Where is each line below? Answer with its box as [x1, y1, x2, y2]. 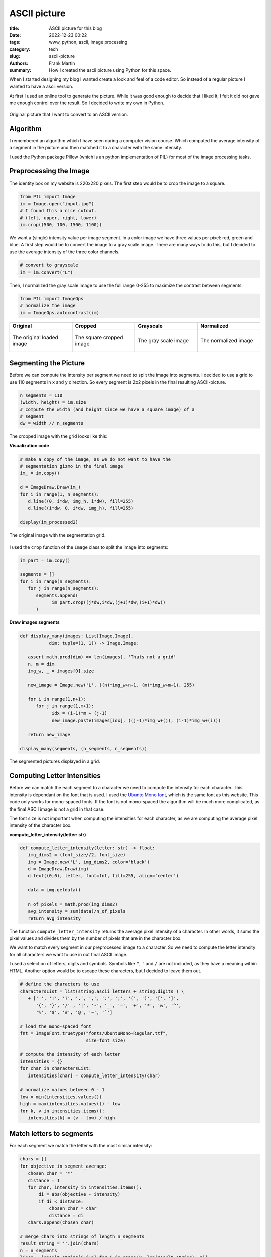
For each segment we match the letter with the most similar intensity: [9, 1143, 153, 1149]
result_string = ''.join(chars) [20, 1241, 100, 1246]
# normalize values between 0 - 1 [20, 1087, 105, 1093]
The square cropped [75, 334, 123, 341]
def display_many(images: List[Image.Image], [20, 633, 134, 639]
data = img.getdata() [28, 887, 81, 893]
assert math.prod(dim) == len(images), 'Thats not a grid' [28, 654, 176, 660]
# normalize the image [20, 303, 76, 309]
